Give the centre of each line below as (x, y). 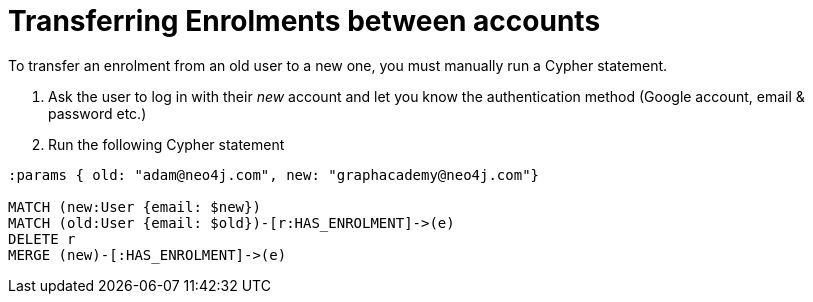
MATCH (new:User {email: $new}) (134, 206)
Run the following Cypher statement (166, 144)
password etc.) (97, 113)
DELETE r (42, 238)
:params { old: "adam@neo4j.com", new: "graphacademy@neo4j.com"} (274, 174)
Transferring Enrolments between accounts (304, 21)
